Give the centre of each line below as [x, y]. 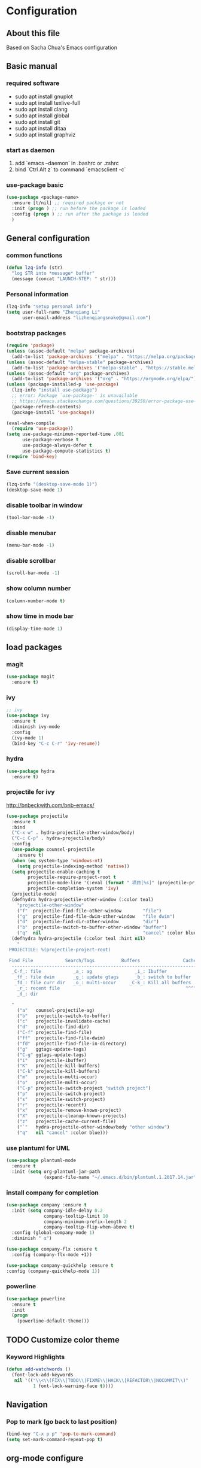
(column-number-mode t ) [36, 601]
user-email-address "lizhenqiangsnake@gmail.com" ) [86, 318]
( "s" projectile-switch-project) [61, 1099]
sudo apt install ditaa [40, 128]
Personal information [37, 294]
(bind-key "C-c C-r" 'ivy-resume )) [56, 744]
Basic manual [32, 66]
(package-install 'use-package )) [53, 412]
